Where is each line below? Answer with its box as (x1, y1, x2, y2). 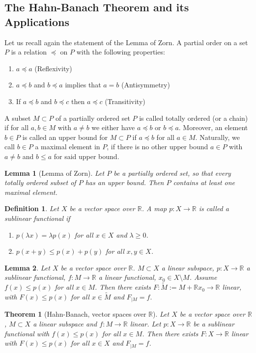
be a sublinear (193, 318, 234, 328)
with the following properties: (76, 47, 165, 57)
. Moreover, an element (178, 122, 248, 133)
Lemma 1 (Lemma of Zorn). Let (4, 167, 105, 178)
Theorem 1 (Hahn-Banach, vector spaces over (4, 309, 146, 319)
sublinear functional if (4, 213, 70, 223)
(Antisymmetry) (121, 80, 170, 90)
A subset (4, 112, 31, 123)
